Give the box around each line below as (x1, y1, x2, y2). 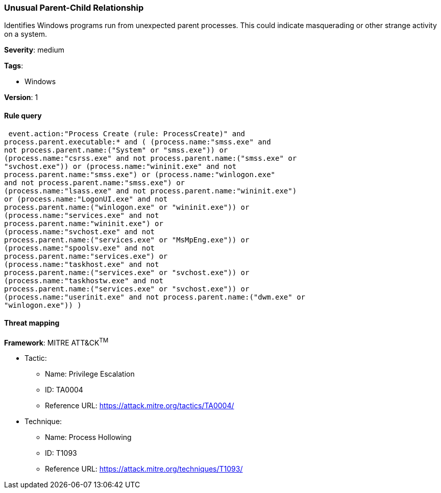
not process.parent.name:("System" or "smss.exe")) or (4, 145, 228, 154)
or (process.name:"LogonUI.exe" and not (4, 194, 168, 203)
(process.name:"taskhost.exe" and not (4, 260, 159, 268)
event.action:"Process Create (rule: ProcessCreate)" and (8, 129, 246, 138)
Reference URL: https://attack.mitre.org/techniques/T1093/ (45, 464, 243, 474)
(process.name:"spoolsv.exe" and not (4, 243, 155, 252)
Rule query (4, 111, 42, 120)
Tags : (4, 61, 23, 70)
